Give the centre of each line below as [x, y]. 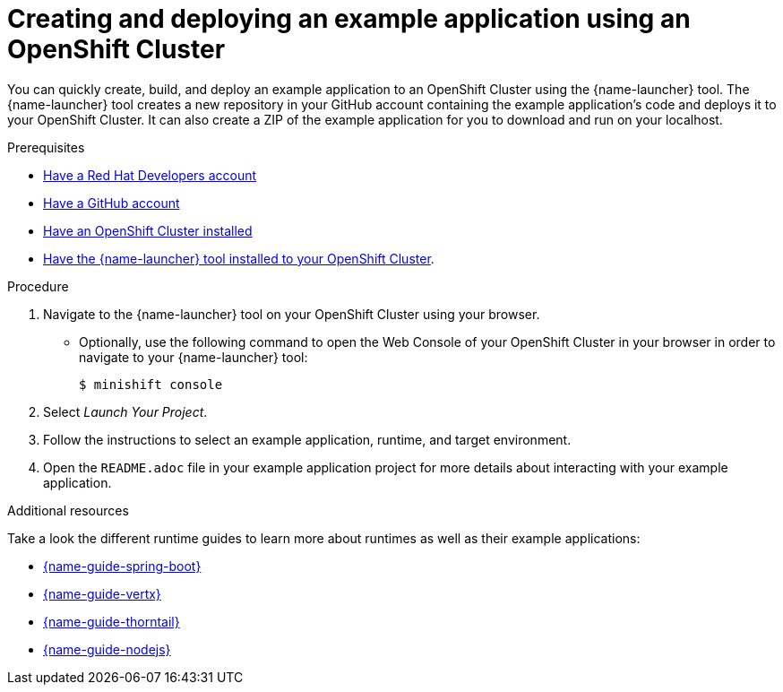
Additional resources [68, 510]
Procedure [38, 286]
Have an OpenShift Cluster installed [148, 230]
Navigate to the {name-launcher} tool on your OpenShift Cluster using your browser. [292, 314]
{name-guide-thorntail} [112, 621]
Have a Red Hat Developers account [150, 175]
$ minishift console [151, 384]
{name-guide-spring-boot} [122, 566]
